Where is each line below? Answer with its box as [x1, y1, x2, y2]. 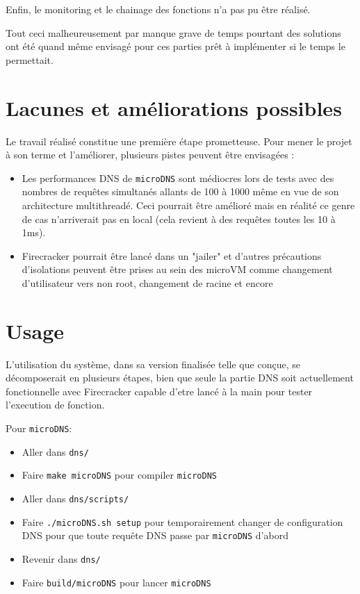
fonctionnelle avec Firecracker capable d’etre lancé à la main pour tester [6, 383, 313, 398]
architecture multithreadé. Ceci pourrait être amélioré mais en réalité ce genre [22, 197, 355, 212]
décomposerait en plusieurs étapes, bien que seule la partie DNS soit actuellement [6, 370, 354, 385]
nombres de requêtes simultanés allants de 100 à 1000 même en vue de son [22, 184, 339, 199]
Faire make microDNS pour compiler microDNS [22, 468, 217, 482]
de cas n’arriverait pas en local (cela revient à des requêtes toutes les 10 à [22, 211, 336, 226]
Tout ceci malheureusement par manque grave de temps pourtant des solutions [6, 25, 341, 40]
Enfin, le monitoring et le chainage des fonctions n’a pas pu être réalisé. [6, 2, 311, 16]
